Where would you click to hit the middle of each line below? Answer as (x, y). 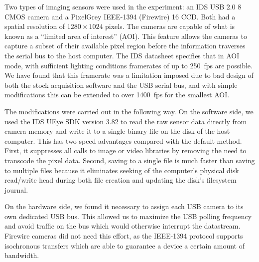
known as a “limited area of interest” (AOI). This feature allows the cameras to (126, 36)
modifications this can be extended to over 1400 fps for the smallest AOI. (117, 95)
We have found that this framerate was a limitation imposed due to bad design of (129, 75)
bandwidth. (22, 255)
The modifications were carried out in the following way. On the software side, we (129, 111)
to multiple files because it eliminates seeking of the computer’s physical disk (122, 170)
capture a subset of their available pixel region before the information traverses (125, 46)
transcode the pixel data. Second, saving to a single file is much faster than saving (130, 160)
